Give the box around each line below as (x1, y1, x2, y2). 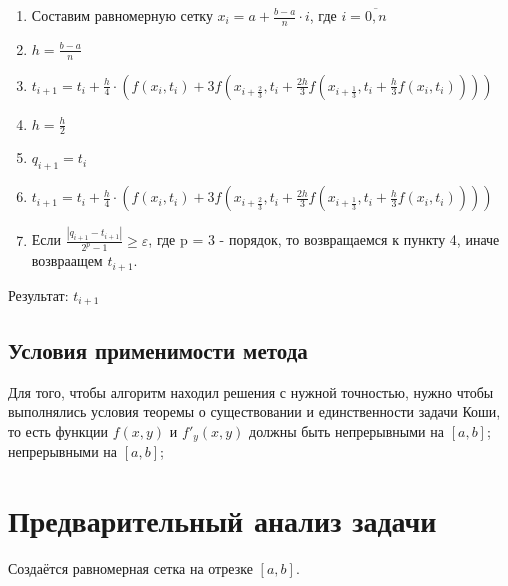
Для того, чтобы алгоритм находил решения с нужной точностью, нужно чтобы (8, 381, 494, 402)
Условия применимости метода (8, 334, 308, 365)
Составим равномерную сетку (31, 5, 213, 25)
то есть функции (8, 420, 109, 441)
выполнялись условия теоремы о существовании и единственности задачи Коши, (8, 401, 501, 422)
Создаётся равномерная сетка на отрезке (8, 557, 253, 578)
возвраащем (31, 250, 103, 271)
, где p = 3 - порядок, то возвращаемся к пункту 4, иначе (148, 229, 500, 250)
